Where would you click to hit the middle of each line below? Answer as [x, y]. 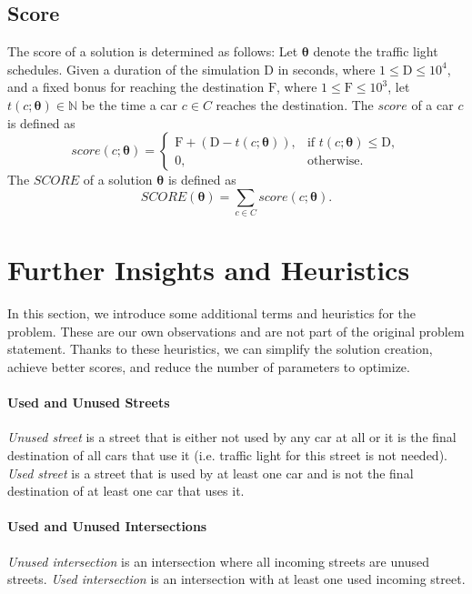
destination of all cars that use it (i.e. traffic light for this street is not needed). [227, 454]
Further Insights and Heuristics [209, 270]
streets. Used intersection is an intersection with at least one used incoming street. [236, 579]
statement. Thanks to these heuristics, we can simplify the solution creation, [220, 349]
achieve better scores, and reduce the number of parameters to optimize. [209, 367]
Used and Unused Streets [89, 403]
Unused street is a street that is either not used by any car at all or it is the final [232, 437]
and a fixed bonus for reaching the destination [136, 87]
